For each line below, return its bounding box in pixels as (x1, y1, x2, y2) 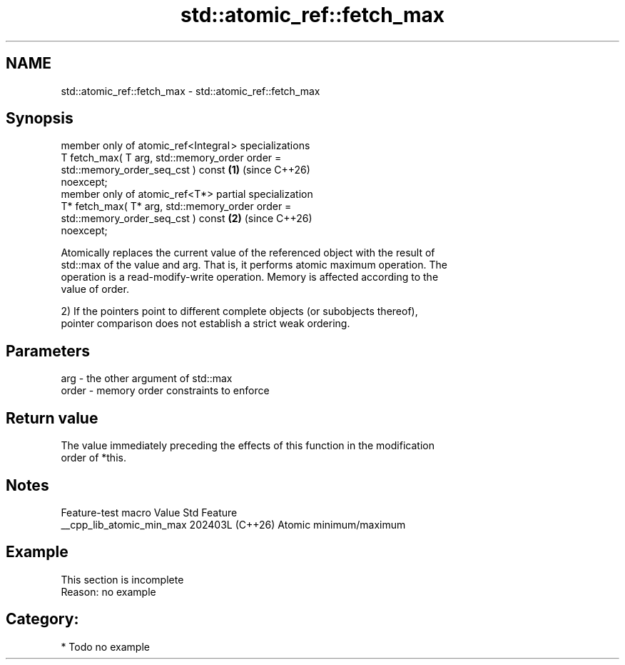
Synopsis (6, 109, 73, 128)
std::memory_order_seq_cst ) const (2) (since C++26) (61, 212, 312, 225)
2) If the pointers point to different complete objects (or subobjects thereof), (61, 305, 418, 318)
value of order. (61, 283, 129, 296)
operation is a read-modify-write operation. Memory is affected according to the (61, 271, 439, 284)
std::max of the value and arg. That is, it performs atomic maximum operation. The (61, 259, 447, 271)
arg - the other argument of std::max (61, 372, 233, 385)
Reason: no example (61, 585, 156, 598)
